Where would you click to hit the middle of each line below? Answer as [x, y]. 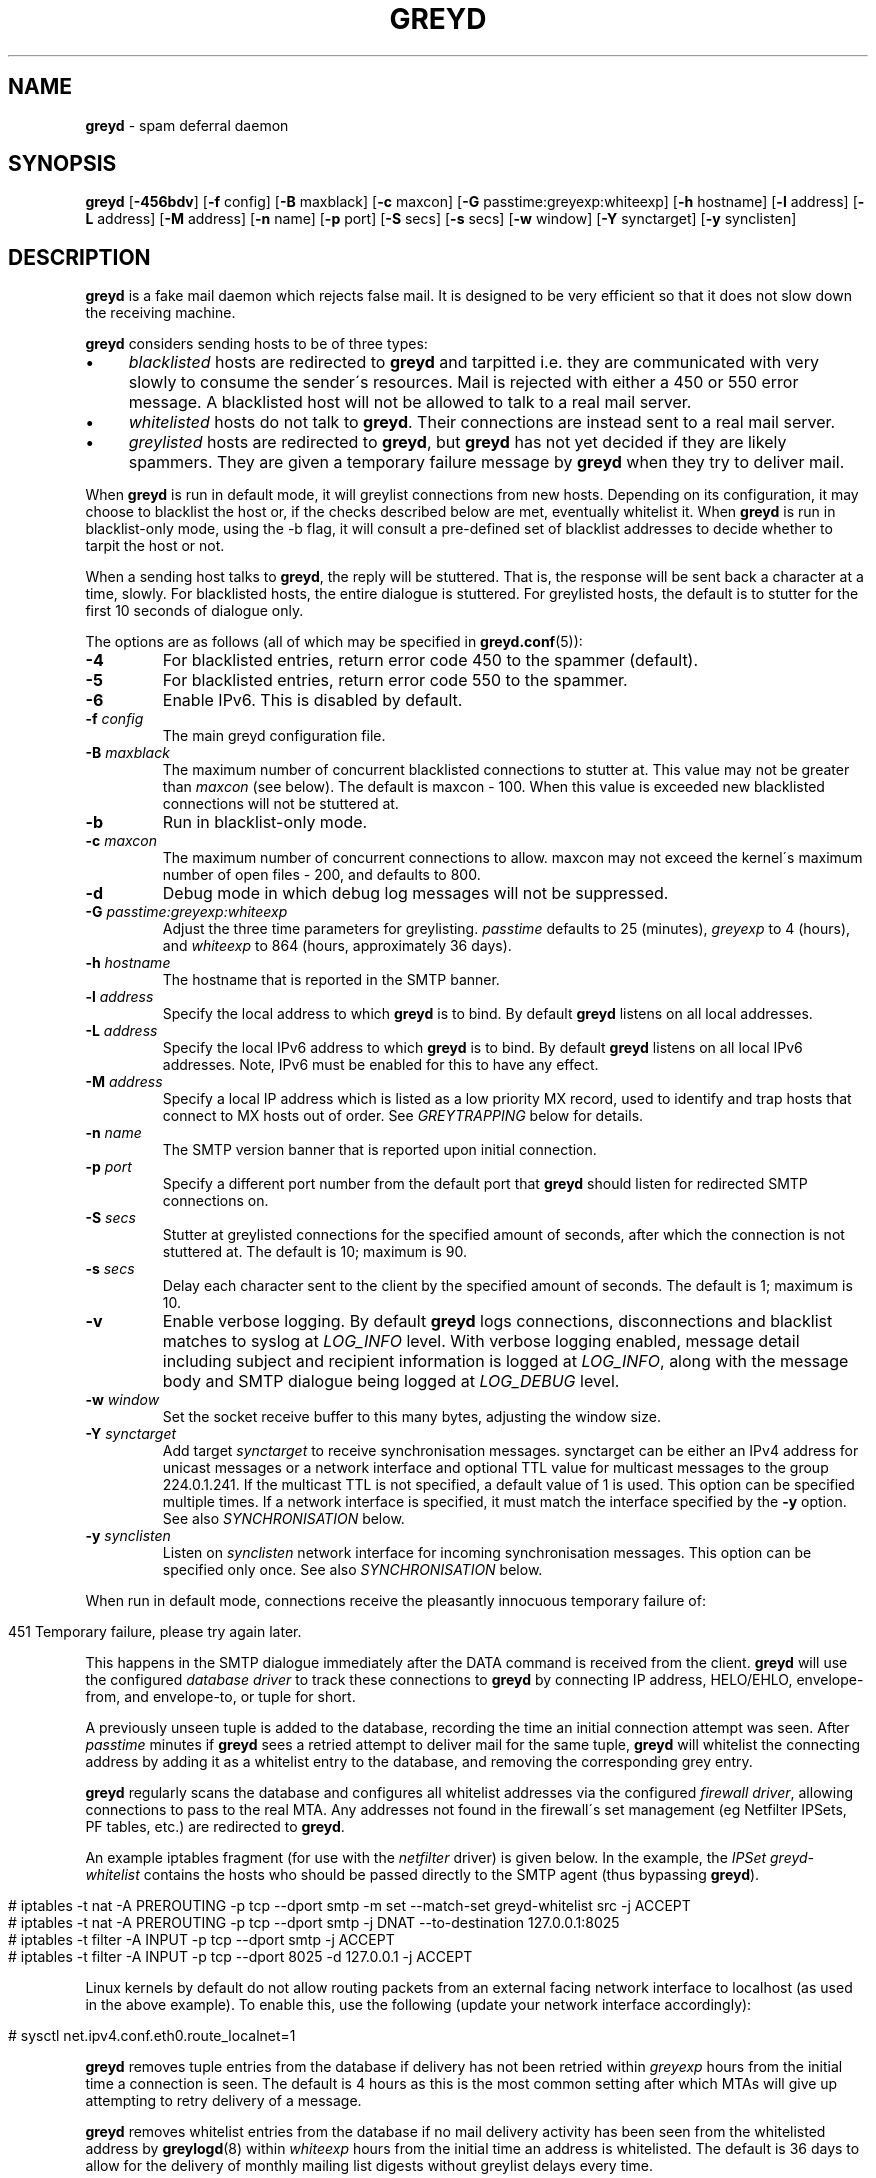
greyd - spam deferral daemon [187, 125]
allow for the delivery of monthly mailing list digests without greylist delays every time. [369, 2166]
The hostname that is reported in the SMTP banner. [331, 980]
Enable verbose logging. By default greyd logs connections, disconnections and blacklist [497, 1321]
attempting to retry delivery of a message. [223, 2101]
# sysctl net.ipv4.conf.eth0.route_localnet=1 [152, 2036]
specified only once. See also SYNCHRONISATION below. [352, 1570]
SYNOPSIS [62, 164]
